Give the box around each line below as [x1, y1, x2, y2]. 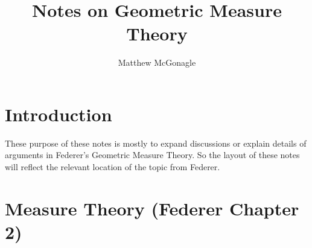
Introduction [5, 101, 112, 126]
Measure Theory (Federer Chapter [5, 196, 299, 220]
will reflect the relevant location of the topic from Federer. [5, 161, 220, 173]
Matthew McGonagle [118, 56, 196, 69]
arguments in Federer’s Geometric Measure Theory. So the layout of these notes [5, 148, 300, 161]
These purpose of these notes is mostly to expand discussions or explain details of [5, 136, 307, 149]
